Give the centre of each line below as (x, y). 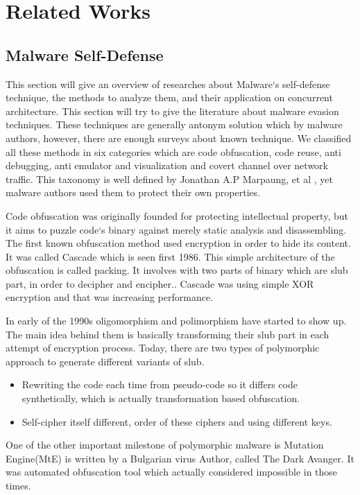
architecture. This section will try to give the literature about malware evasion (172, 111)
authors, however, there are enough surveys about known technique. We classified (179, 138)
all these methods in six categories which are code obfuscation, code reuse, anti (173, 151)
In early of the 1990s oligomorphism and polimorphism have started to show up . (176, 321)
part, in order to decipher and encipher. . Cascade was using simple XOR (160, 283)
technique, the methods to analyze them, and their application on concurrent (169, 97)
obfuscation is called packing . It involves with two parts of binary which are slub (177, 270)
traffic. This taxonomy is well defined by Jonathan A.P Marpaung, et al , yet (169, 179)
